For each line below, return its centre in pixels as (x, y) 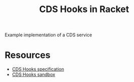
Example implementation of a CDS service (48, 35)
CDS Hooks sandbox (33, 74)
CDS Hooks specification (38, 69)
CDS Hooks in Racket (84, 9)
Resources (28, 55)
